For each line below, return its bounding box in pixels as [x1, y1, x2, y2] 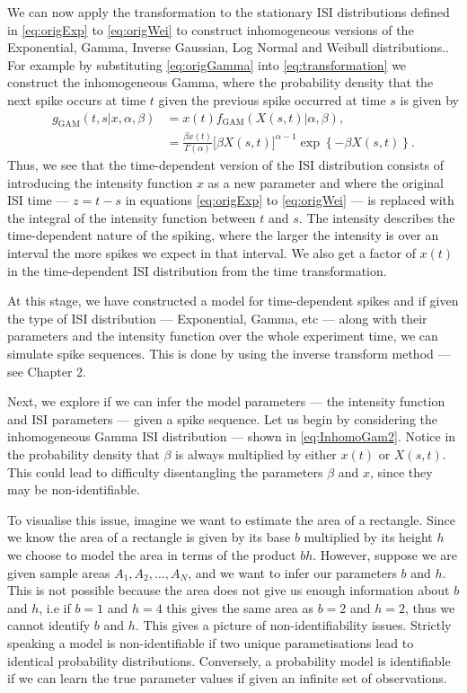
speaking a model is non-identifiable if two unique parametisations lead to [7, 633, 414, 652]
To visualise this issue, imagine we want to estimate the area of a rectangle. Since [7, 510, 456, 529]
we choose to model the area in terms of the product [7, 545, 296, 564]
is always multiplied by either [174, 445, 337, 464]
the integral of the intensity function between [7, 208, 256, 227]
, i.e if [39, 598, 71, 617]
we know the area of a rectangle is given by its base [7, 528, 291, 546]
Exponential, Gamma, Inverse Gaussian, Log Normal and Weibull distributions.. [7, 38, 449, 57]
